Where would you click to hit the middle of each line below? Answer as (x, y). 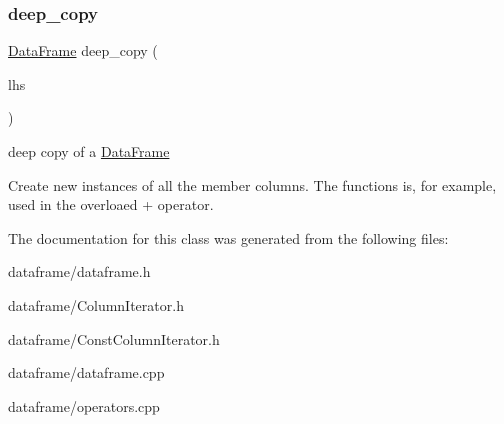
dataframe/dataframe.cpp (86, 372)
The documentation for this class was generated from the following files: (228, 237)
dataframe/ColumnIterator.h (96, 304)
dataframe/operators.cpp (84, 405)
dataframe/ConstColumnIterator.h (114, 338)
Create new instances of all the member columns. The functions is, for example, (252, 184)
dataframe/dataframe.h (79, 271)
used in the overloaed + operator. (111, 204)
